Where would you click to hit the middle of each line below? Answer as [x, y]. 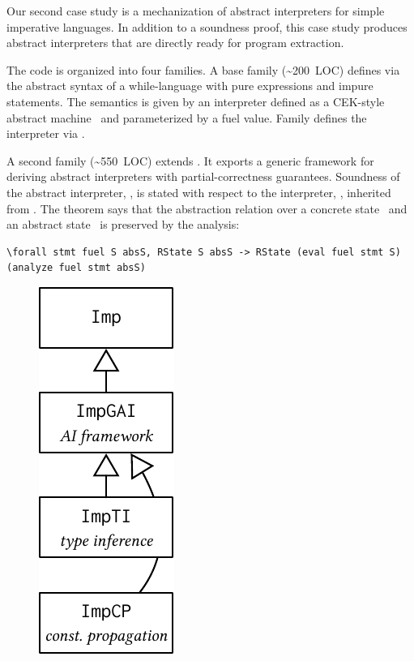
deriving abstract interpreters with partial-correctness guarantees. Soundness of [203, 176]
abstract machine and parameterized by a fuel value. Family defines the [187, 117]
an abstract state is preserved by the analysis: [123, 224]
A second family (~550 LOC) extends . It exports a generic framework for [190, 160]
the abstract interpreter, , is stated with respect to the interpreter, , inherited [199, 192]
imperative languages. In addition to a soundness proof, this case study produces [207, 26]
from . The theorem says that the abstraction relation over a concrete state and [207, 208]
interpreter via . [46, 133]
